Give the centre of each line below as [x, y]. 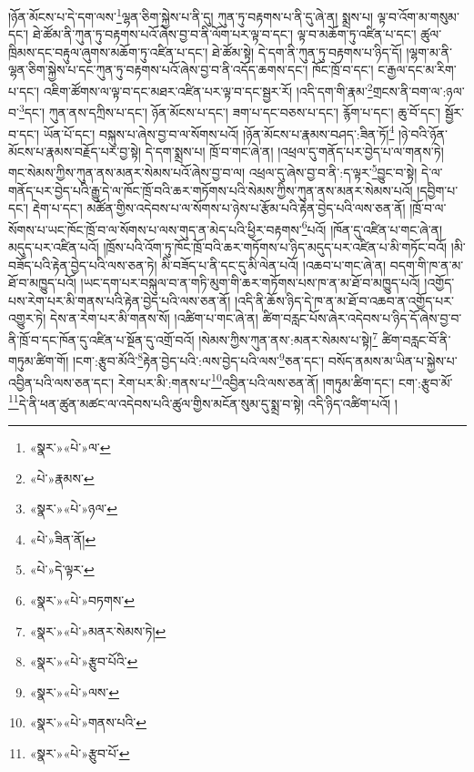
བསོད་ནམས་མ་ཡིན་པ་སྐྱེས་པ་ [393, 360]
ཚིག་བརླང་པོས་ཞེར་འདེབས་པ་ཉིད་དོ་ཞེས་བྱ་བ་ [362, 318]
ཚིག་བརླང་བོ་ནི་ [416, 339]
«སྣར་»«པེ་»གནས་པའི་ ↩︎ [88, 722]
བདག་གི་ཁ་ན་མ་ [427, 264]
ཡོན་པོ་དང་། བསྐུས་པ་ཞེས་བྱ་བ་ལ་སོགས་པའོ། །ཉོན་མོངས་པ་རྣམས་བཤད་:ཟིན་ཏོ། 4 [219, 132]
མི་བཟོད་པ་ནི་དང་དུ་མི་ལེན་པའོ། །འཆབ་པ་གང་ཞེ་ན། [274, 264]
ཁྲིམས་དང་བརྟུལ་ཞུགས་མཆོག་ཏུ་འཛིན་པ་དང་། [108, 51]
